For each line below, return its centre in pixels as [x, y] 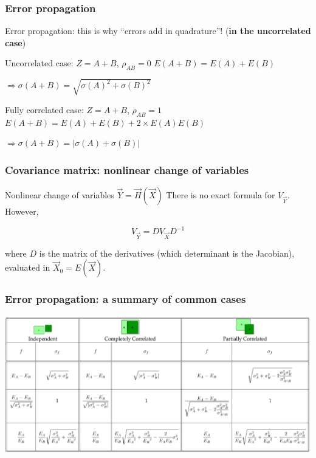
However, [22, 211]
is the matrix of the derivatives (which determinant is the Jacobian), [167, 253]
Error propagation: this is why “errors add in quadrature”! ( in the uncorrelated [158, 31]
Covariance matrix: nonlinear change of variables [127, 169]
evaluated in [28, 267]
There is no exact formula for [221, 194]
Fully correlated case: [44, 109]
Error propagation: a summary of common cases [125, 299]
